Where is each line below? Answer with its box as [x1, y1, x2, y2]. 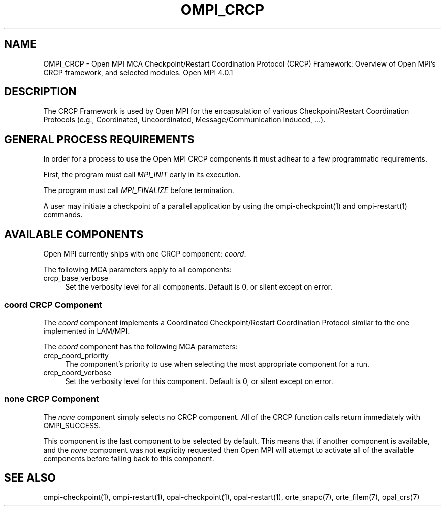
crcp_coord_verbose [43, 368, 111, 377]
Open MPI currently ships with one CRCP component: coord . [43, 249, 246, 259]
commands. [43, 210, 83, 219]
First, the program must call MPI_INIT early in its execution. [43, 170, 241, 179]
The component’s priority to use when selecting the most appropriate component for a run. [65, 359, 369, 368]
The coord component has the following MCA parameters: [43, 342, 238, 351]
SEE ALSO [4, 471, 56, 485]
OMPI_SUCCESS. [43, 421, 101, 430]
